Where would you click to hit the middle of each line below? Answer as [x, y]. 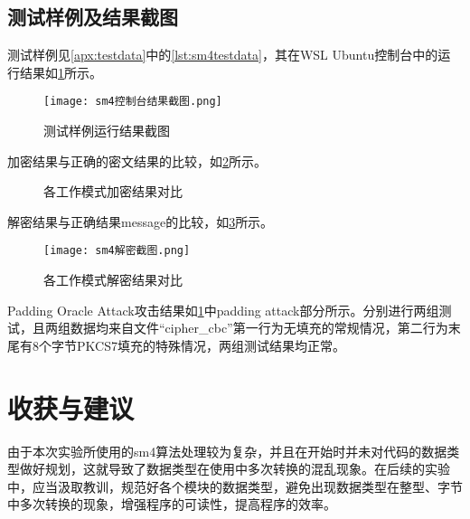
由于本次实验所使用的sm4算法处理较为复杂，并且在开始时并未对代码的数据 [227, 451]
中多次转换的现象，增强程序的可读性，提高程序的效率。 [172, 504]
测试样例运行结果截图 [107, 131]
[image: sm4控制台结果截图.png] [133, 102]
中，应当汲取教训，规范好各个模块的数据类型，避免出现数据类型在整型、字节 [235, 486]
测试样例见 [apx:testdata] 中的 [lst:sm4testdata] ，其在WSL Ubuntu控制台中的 [223, 55]
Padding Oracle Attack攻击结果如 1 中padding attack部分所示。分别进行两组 [223, 310]
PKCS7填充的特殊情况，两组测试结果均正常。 [211, 345]
